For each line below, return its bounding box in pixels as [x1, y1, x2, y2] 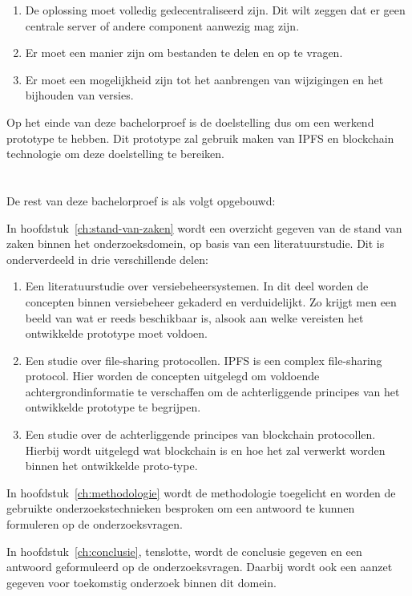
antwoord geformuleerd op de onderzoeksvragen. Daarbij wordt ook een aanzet [6, 558, 393, 575]
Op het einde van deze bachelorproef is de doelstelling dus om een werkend [6, 113, 374, 130]
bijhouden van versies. [25, 87, 134, 103]
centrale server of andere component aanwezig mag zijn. [25, 17, 300, 34]
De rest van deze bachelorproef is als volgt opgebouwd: [6, 192, 276, 209]
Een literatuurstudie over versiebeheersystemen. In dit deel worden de [25, 278, 369, 294]
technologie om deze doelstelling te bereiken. [6, 145, 224, 162]
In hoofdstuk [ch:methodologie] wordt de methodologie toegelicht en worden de [6, 484, 396, 501]
